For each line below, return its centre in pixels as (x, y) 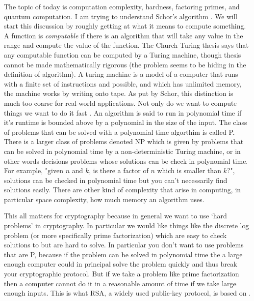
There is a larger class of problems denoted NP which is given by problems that (124, 141)
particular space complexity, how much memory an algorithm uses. (104, 199)
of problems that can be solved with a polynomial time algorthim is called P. (119, 132)
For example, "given (34, 170)
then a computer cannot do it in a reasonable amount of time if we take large (120, 283)
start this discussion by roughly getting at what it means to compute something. (125, 26)
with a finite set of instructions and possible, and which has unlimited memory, (123, 83)
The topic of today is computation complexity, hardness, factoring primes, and (122, 6)
